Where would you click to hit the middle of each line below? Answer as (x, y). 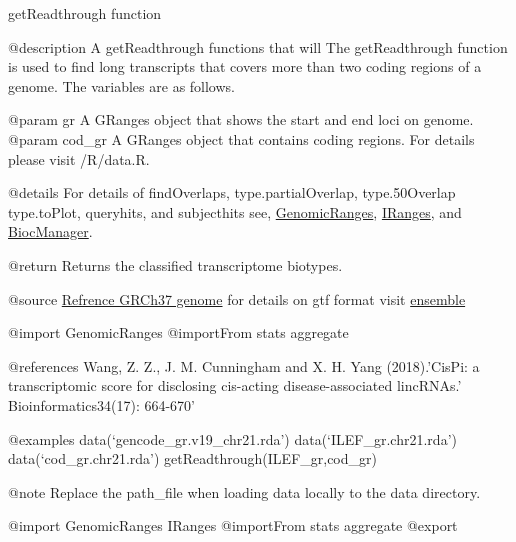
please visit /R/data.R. (79, 158)
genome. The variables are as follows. (121, 85)
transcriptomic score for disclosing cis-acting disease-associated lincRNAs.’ (235, 385)
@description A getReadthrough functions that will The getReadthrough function (258, 46)
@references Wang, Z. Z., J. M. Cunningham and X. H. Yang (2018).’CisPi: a (244, 365)
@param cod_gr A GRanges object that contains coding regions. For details (241, 138)
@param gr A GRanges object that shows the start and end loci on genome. (241, 119)
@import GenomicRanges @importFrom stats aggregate (178, 332)
